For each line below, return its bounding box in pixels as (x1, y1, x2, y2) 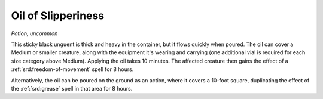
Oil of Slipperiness (11, 9, 105, 22)
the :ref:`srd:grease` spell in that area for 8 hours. (11, 85, 133, 92)
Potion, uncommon (11, 30, 58, 37)
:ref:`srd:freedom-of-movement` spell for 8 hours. (11, 66, 134, 73)
